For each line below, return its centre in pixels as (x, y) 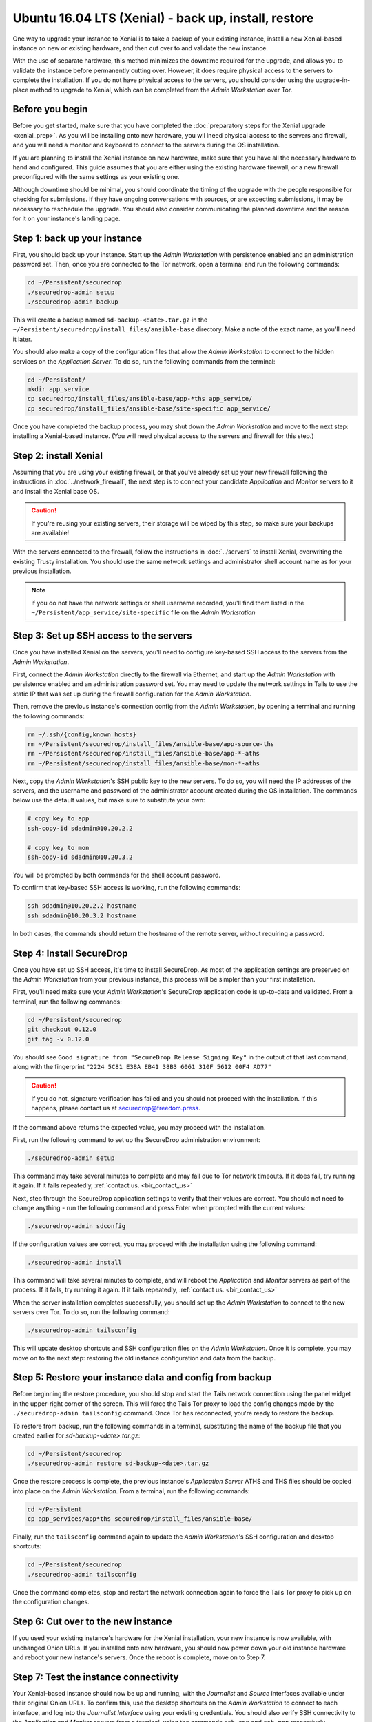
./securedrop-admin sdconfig (76, 1226)
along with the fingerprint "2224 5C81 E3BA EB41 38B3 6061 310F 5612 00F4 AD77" (142, 1066)
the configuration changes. (51, 1602)
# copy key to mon (58, 848)
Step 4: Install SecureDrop (70, 953)
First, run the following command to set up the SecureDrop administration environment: (137, 1139)
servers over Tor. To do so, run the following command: (91, 1312)
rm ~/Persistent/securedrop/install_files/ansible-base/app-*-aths (144, 754)
